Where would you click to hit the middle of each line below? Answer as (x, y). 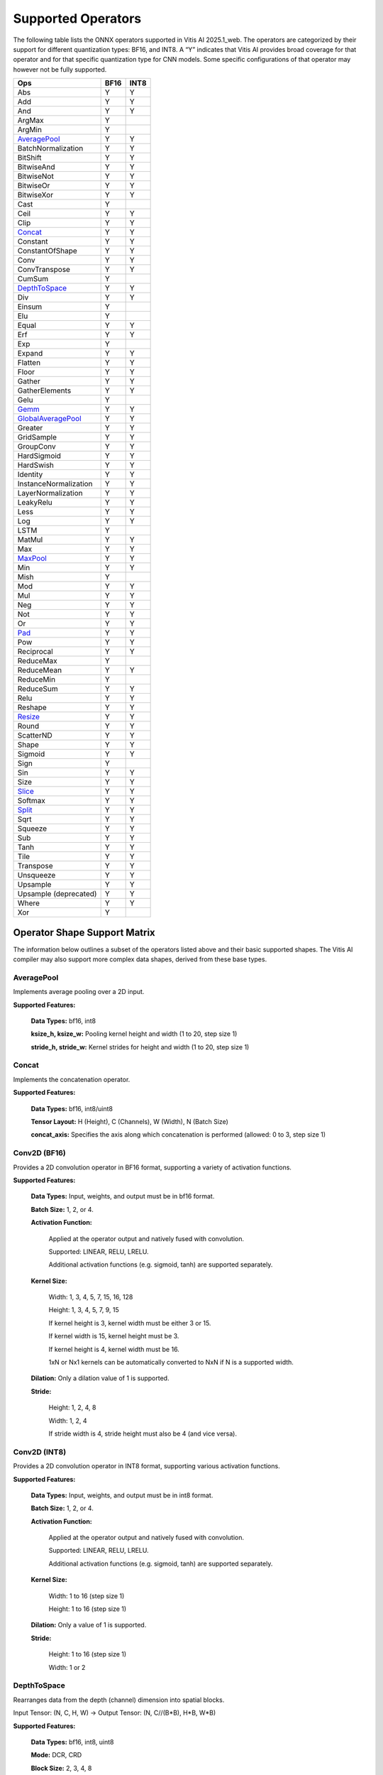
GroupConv (37, 447)
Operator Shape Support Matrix (84, 933)
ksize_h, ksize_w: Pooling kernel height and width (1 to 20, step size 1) (134, 1034)
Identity (30, 474)
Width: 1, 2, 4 (68, 1421)
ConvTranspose (44, 270)
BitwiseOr (34, 186)
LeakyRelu (35, 503)
